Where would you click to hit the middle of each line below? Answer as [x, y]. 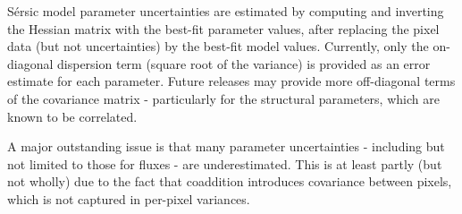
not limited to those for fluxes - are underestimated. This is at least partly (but [225, 163]
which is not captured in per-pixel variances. [129, 198]
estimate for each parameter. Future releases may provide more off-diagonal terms [231, 81]
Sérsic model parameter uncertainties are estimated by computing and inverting [226, 11]
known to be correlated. [72, 116]
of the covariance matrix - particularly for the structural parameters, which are [223, 98]
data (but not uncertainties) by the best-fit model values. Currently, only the [218, 46]
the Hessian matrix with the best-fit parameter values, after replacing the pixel [223, 28]
